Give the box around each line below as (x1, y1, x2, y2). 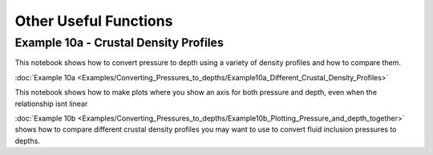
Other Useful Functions (14, 12, 173, 30)
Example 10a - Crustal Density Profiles (14, 35, 224, 50)
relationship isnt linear (14, 99, 88, 108)
